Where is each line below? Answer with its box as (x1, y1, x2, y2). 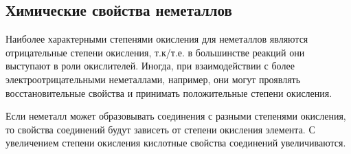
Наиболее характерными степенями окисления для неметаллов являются (5, 32, 308, 46)
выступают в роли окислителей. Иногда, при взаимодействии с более (5, 58, 295, 73)
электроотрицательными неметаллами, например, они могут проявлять (5, 71, 301, 86)
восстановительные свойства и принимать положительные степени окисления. (5, 85, 332, 100)
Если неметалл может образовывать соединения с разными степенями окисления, (5, 109, 346, 123)
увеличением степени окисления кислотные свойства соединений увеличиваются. (5, 135, 346, 150)
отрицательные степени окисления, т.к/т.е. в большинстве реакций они (5, 45, 305, 59)
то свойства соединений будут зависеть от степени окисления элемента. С (5, 122, 315, 136)
